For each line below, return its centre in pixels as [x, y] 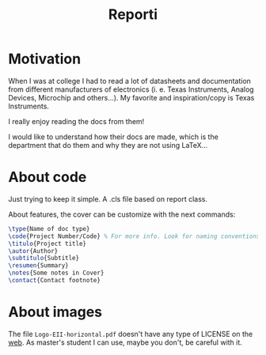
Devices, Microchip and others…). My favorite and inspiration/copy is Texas [131, 97]
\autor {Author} [33, 251]
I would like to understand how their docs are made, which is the [114, 137]
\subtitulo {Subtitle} [44, 259]
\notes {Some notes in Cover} [56, 273]
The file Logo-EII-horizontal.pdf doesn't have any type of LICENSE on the [131, 334]
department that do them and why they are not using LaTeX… [108, 145]
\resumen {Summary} [38, 266]
